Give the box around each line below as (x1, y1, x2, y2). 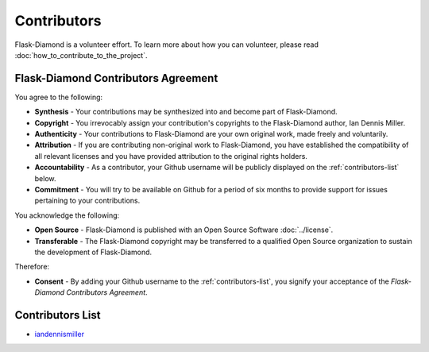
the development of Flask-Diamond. (34, 247, 153, 257)
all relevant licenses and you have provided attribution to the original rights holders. (34, 151, 307, 161)
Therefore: (14, 262, 50, 272)
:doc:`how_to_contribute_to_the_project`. (14, 50, 148, 60)
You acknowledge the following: (14, 211, 120, 220)
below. (34, 173, 56, 183)
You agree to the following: (14, 92, 103, 102)
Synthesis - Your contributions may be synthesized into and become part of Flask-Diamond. (34, 107, 338, 117)
